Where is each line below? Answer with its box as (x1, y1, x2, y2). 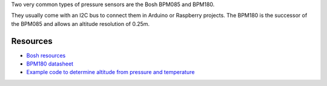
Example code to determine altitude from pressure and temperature (26, 69, 195, 76)
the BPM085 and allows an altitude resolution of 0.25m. (11, 20, 150, 27)
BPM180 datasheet (26, 60, 74, 67)
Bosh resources (26, 52, 66, 59)
